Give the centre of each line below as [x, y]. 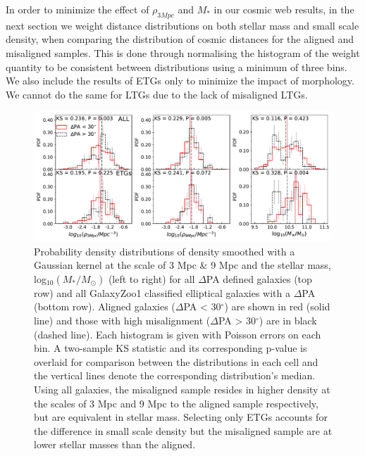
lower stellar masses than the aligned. [115, 444]
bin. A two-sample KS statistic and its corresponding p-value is [171, 348]
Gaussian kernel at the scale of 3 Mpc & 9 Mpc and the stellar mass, [182, 265]
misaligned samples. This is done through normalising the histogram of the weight [183, 52]
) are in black [288, 320]
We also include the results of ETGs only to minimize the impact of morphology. [180, 81]
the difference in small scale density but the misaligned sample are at [183, 430]
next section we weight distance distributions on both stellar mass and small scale [182, 25]
